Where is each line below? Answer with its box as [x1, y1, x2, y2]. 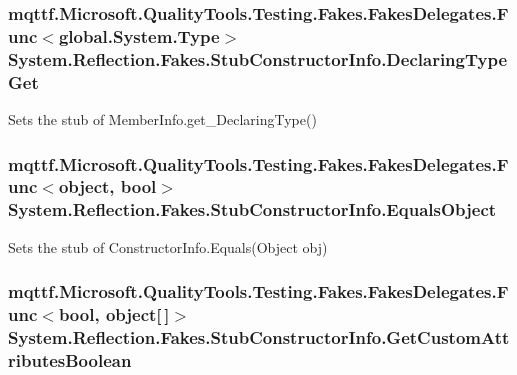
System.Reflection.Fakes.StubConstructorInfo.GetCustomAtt [8, 325, 510, 349]
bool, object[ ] [58, 302, 170, 327]
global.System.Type [58, 23, 220, 48]
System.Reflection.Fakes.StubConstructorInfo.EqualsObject [8, 197, 497, 222]
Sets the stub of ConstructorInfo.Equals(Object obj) [8, 236, 328, 257]
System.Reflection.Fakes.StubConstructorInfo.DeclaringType [8, 46, 508, 71]
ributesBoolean [8, 347, 132, 372]
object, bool [58, 174, 157, 199]
